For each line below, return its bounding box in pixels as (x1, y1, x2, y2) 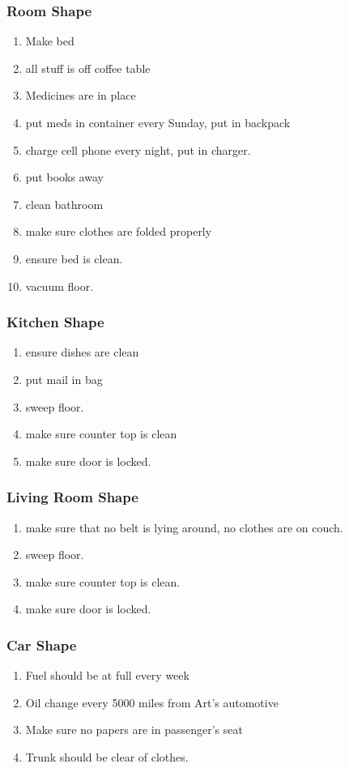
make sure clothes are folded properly (25, 223, 212, 240)
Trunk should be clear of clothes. (25, 748, 189, 765)
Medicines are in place (25, 87, 136, 104)
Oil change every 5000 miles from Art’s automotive (25, 693, 279, 710)
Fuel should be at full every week (25, 667, 189, 684)
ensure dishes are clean (25, 343, 139, 361)
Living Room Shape (6, 487, 138, 507)
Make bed (25, 32, 74, 49)
